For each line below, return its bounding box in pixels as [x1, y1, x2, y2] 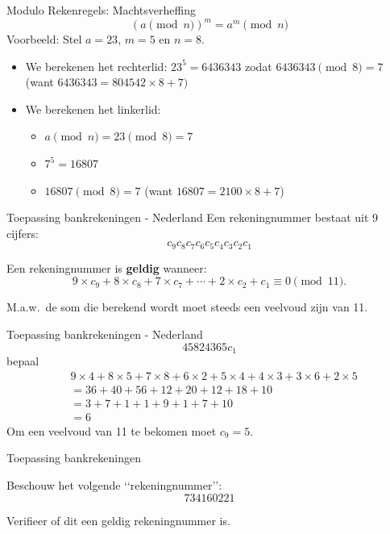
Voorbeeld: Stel [6, 31, 82, 48]
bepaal [6, 353, 39, 369]
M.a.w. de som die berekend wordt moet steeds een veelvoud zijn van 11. [6, 298, 368, 315]
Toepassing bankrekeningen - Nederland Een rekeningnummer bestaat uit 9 [6, 209, 379, 226]
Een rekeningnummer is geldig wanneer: [6, 259, 207, 276]
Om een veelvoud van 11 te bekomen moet [6, 422, 217, 439]
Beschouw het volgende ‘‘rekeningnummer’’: [6, 477, 222, 494]
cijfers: [6, 224, 39, 241]
